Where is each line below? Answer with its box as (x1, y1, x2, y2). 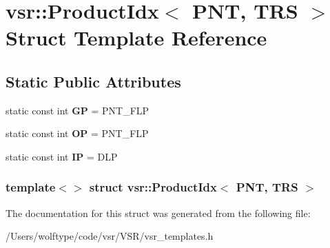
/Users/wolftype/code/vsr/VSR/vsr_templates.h (6, 229, 214, 243)
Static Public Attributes (6, 70, 181, 92)
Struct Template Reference (6, 23, 267, 52)
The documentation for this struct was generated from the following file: (6, 205, 311, 220)
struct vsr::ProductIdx (89, 178, 217, 196)
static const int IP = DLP (6, 149, 118, 163)
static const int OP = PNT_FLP (6, 126, 149, 141)
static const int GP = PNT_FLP (6, 103, 149, 117)
